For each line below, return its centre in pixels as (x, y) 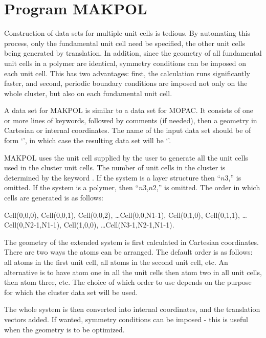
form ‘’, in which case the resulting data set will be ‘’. (88, 140)
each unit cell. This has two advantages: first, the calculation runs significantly (127, 73)
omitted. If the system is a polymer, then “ (72, 187)
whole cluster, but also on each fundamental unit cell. (88, 93)
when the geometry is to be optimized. (64, 329)
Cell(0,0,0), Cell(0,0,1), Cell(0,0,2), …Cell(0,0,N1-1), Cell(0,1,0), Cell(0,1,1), (122, 215)
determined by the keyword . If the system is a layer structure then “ (113, 177)
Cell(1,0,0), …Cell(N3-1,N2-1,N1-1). (119, 225)
